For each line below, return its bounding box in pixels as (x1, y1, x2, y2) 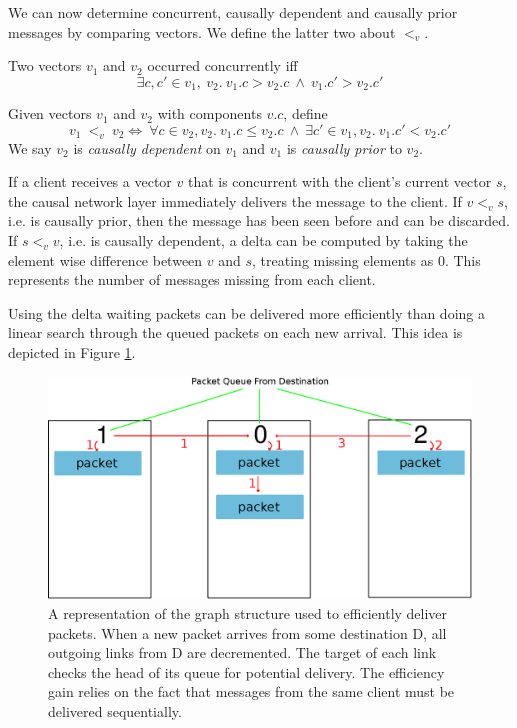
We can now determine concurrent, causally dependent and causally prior (8, 2, 458, 22)
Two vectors (8, 55, 82, 76)
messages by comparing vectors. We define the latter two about (8, 21, 396, 42)
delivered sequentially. (48, 700, 182, 721)
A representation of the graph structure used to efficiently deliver (48, 602, 448, 623)
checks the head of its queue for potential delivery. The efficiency (48, 661, 445, 682)
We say (8, 137, 52, 158)
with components (157, 103, 262, 124)
